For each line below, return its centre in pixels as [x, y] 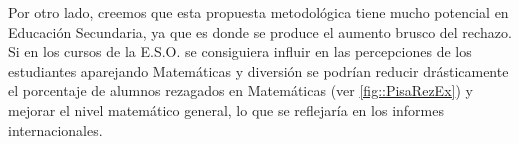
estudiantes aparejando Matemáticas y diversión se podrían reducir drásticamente [258, 70]
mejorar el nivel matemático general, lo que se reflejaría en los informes [226, 109]
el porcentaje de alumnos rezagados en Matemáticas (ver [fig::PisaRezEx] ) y [240, 90]
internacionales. [55, 129]
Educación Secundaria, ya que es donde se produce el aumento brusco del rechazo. [260, 31]
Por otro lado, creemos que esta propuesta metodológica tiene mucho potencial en [258, 12]
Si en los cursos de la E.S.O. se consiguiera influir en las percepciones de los [240, 51]
